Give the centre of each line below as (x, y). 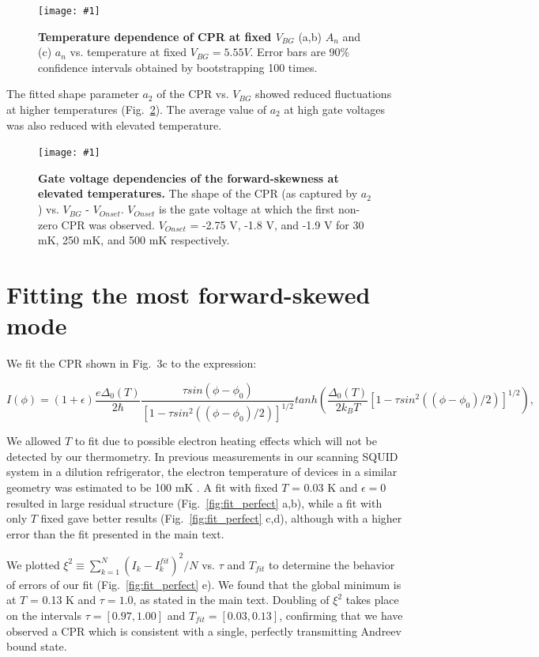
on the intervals (44, 615)
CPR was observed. (108, 224)
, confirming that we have (341, 615)
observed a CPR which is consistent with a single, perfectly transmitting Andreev (204, 631)
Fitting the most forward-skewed (188, 295)
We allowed (34, 441)
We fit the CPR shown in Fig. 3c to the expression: (132, 363)
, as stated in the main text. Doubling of (231, 600)
